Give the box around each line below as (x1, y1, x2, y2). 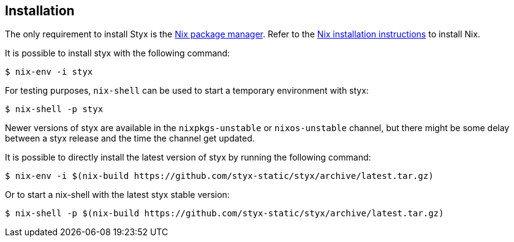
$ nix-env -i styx (5, 67, 93, 77)
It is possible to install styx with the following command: (5, 48, 230, 59)
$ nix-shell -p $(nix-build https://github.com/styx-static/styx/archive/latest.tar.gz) (5, 208, 444, 219)
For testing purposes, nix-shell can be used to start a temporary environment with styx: (5, 85, 369, 96)
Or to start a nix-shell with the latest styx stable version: (5, 189, 230, 200)
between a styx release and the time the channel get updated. (5, 133, 255, 144)
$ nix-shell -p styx (5, 104, 104, 115)
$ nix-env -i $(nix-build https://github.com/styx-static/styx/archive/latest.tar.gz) (5, 171, 434, 181)
